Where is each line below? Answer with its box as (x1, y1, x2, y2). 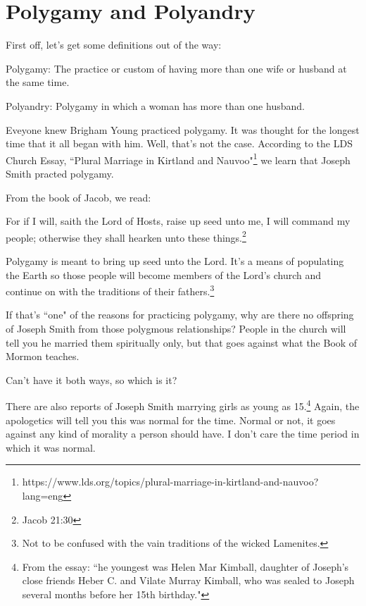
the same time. (6, 75, 70, 89)
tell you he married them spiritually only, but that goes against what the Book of (6, 335, 358, 350)
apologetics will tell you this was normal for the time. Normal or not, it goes (6, 412, 336, 427)
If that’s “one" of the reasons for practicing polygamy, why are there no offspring (6, 307, 354, 322)
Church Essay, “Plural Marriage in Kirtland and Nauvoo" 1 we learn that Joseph (6, 150, 351, 167)
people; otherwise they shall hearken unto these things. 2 (6, 228, 246, 245)
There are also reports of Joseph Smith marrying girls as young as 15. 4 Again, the (6, 397, 360, 414)
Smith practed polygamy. (6, 166, 114, 180)
